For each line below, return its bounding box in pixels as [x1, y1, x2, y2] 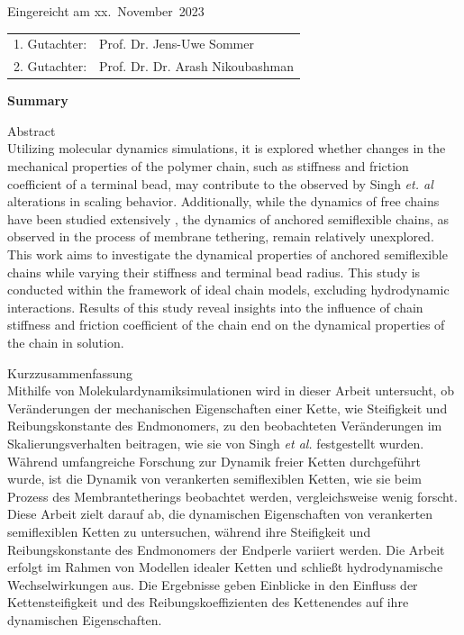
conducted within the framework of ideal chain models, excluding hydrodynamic [7, 280, 450, 299]
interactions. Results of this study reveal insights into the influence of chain [7, 297, 423, 316]
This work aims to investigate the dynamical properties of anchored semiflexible [7, 245, 448, 264]
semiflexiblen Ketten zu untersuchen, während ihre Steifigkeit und [7, 522, 371, 540]
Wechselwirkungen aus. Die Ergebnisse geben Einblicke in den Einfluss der [7, 575, 418, 594]
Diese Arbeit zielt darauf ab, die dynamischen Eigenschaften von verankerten [7, 504, 433, 523]
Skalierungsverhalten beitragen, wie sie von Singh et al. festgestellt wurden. [7, 433, 424, 452]
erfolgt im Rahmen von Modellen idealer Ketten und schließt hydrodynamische [7, 558, 443, 576]
